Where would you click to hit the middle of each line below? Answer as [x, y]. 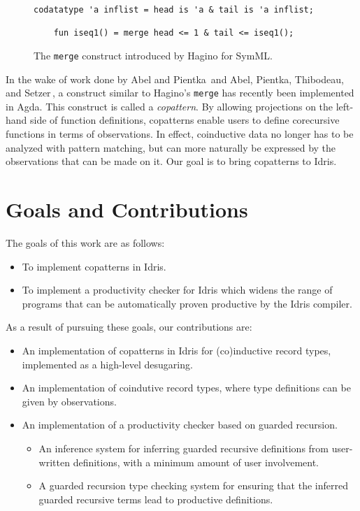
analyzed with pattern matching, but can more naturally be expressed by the [171, 147]
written [54, 462]
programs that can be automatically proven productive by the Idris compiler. [187, 303]
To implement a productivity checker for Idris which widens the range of [177, 290]
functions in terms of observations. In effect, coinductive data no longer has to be [180, 134]
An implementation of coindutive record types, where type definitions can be [186, 388]
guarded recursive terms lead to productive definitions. [156, 499]
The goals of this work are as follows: [85, 242]
